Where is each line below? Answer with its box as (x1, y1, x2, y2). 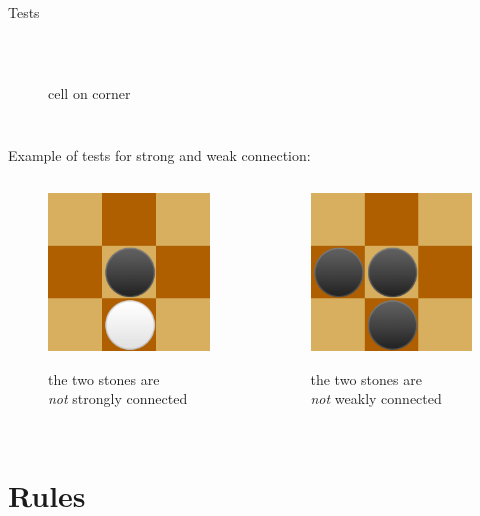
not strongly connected (48, 388, 188, 409)
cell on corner (48, 83, 131, 104)
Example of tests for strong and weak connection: (8, 144, 311, 165)
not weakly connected (310, 388, 442, 409)
